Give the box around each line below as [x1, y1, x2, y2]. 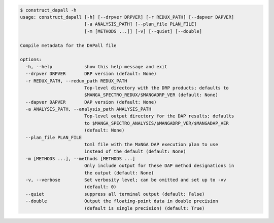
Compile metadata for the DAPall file [20, 42, 117, 48]
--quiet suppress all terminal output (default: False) [25, 191, 205, 197]
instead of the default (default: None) [84, 149, 186, 154]
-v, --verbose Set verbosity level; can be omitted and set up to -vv [25, 177, 226, 183]
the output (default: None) [84, 170, 154, 175]
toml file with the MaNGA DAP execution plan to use [84, 142, 218, 148]
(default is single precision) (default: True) [84, 205, 205, 211]
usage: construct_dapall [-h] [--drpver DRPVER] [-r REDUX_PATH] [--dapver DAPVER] [20, 14, 234, 20]
